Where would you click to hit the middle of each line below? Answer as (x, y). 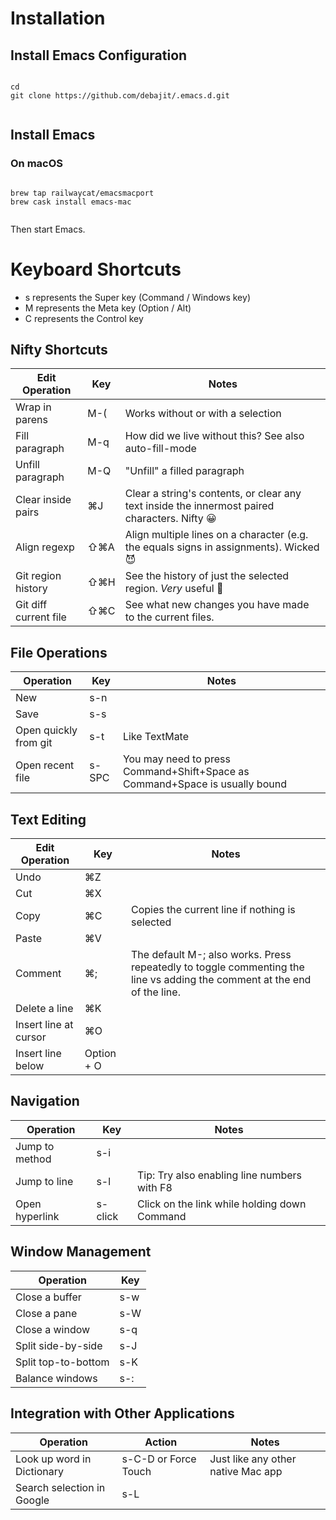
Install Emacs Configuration (99, 55)
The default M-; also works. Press (211, 955)
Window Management (81, 1252)
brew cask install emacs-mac (71, 202)
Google (32, 1500)
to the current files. (169, 617)
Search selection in (60, 1487)
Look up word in (53, 1459)
